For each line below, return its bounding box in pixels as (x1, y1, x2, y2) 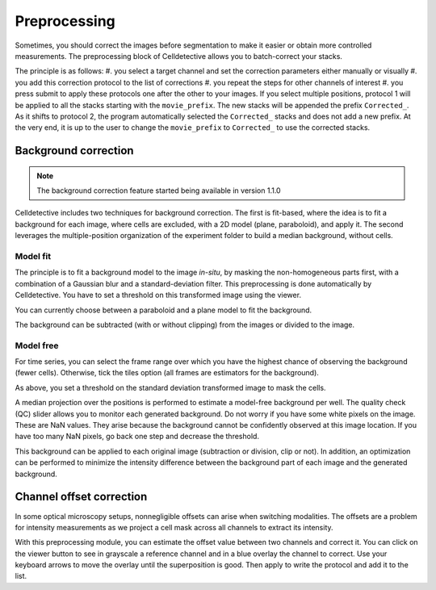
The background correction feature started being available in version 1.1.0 (36, 186, 282, 195)
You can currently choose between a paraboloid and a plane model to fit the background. (15, 305, 312, 315)
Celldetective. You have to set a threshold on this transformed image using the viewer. (15, 291, 302, 300)
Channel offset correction (15, 490, 148, 504)
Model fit (15, 251, 52, 262)
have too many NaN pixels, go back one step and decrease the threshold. (15, 432, 260, 441)
